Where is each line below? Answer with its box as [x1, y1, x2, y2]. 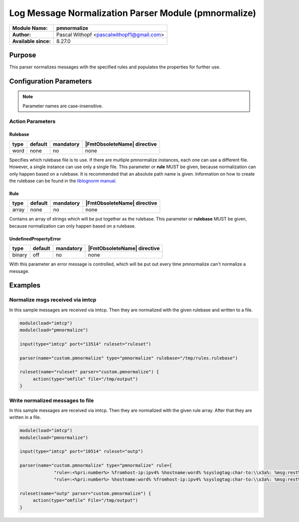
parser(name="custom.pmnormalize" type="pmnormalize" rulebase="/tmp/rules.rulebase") [19, 355, 238, 361]
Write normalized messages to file [9, 397, 94, 404]
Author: [12, 31, 31, 38]
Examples [9, 281, 41, 289]
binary [12, 252, 27, 259]
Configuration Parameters [9, 77, 92, 85]
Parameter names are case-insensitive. [22, 103, 103, 109]
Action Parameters [9, 118, 56, 125]
